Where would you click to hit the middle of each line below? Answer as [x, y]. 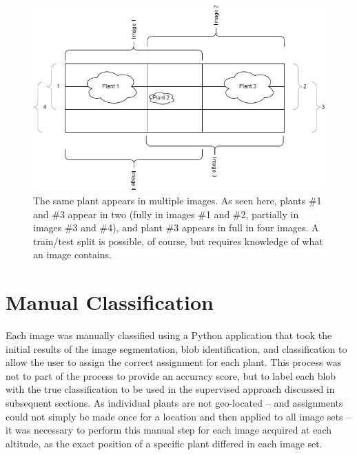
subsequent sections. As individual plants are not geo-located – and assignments [174, 402]
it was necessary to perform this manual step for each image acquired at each [169, 430]
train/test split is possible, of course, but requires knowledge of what [178, 241]
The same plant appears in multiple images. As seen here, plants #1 [177, 200]
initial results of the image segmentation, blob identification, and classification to [176, 348]
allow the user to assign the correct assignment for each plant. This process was [174, 362]
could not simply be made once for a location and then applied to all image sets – [178, 416]
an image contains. [73, 254]
